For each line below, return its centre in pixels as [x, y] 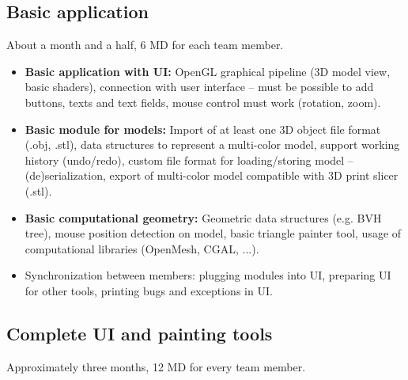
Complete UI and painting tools [140, 333]
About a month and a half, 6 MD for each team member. [145, 45]
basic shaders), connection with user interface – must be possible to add [199, 87]
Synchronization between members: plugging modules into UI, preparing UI [208, 275]
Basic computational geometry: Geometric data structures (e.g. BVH [203, 217]
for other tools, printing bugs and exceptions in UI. [149, 290]
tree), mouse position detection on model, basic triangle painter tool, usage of [213, 233]
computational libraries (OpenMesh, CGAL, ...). [142, 248]
